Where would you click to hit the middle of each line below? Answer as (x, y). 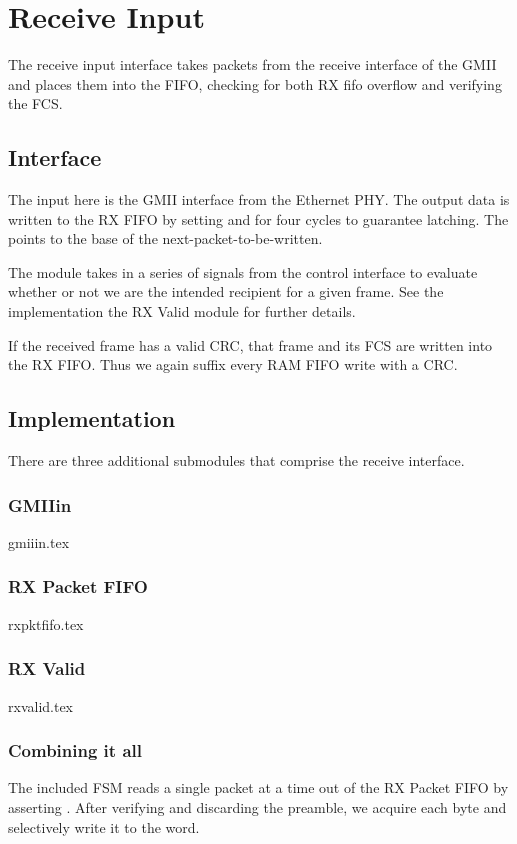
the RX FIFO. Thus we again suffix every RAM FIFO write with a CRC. (233, 364)
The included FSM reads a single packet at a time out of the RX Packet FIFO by (258, 787)
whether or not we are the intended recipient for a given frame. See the (226, 291)
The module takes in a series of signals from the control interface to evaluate (243, 271)
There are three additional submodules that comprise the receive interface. (236, 460)
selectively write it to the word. (104, 826)
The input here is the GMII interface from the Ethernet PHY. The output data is (259, 199)
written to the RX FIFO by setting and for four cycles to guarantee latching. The (258, 218)
